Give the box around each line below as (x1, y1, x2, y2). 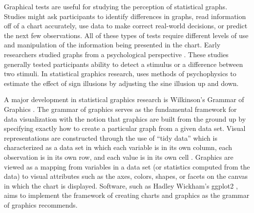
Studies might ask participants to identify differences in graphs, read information (4, 11, 246, 21)
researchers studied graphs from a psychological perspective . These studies (4, 49, 229, 59)
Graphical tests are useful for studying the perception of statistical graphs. (4, 1, 228, 11)
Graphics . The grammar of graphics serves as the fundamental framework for (4, 104, 237, 114)
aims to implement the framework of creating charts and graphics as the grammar (4, 190, 250, 200)
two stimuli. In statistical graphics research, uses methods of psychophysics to (4, 68, 236, 79)
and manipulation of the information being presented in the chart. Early (4, 40, 221, 50)
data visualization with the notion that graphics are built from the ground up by (4, 113, 246, 124)
